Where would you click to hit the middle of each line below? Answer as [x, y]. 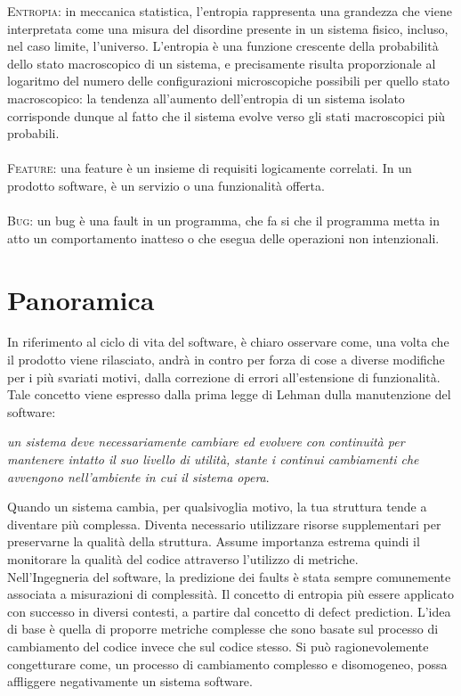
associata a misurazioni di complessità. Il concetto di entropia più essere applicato [230, 594]
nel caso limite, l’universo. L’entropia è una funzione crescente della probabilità [223, 46]
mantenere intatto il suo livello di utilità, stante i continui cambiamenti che [213, 459]
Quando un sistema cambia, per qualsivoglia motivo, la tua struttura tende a [217, 507]
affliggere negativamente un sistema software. [130, 681]
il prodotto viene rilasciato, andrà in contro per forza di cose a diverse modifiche [226, 360]
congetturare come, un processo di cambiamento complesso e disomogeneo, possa [227, 663]
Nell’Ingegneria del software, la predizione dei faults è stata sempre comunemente [229, 576]
